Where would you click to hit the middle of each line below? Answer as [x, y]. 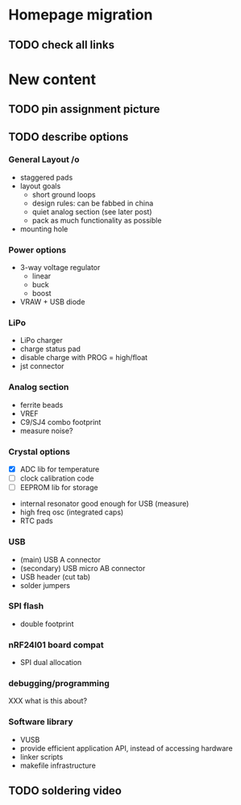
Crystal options [39, 451]
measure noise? [46, 430]
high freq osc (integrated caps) [72, 512]
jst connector [42, 366]
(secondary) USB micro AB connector [83, 568]
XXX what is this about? [48, 701]
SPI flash [26, 606]
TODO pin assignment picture [84, 110]
